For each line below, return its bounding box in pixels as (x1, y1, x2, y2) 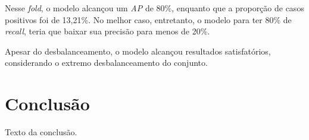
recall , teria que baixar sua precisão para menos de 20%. (5, 25, 210, 37)
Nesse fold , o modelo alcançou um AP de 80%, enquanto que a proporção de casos (5, 2, 304, 14)
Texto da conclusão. (5, 126, 77, 138)
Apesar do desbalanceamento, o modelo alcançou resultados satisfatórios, (5, 44, 271, 57)
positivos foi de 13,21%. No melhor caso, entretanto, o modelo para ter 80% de (5, 13, 292, 26)
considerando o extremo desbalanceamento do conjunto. (5, 56, 208, 69)
